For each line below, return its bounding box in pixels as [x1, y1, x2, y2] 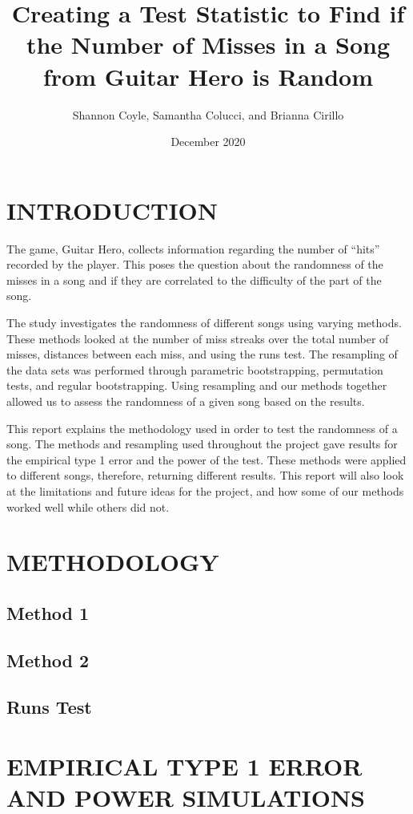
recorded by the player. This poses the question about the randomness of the [6, 256, 383, 273]
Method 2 [6, 647, 90, 672]
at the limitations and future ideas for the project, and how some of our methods [6, 482, 404, 499]
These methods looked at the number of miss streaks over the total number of [6, 330, 389, 346]
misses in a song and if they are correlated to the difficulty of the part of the [6, 271, 382, 288]
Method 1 [6, 600, 90, 625]
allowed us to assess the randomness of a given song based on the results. [6, 392, 365, 409]
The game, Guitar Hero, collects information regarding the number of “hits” [6, 240, 380, 257]
